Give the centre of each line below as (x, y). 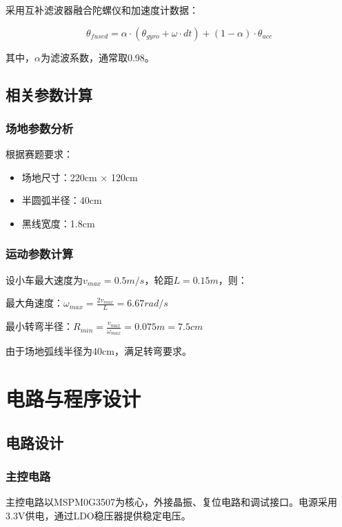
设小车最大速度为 (44, 279)
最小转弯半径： (39, 326)
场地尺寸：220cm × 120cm (80, 177)
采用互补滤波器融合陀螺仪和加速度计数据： (102, 10)
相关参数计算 (49, 94)
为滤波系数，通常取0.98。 (97, 57)
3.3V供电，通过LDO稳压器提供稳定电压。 (98, 515)
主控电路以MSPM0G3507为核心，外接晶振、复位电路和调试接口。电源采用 (171, 502)
